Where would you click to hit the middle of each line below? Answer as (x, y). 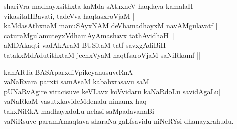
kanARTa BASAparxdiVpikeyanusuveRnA (68, 71)
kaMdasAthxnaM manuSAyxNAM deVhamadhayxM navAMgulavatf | (111, 26)
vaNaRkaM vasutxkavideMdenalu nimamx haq (75, 101)
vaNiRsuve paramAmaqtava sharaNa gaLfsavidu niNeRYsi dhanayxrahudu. (119, 120)
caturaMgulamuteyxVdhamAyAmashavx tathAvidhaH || (90, 35)
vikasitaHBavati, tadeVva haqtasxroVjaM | (69, 16)
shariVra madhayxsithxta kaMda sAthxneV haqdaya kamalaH (99, 6)
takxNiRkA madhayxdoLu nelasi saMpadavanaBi (79, 110)
